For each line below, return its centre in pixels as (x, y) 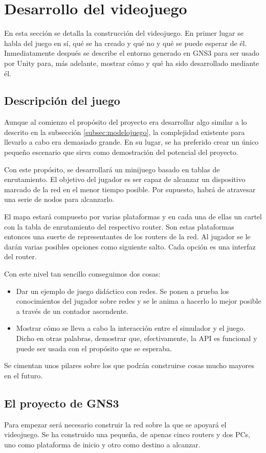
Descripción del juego (62, 100)
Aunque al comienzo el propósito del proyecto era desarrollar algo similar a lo (126, 122)
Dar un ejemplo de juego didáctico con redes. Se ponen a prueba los (123, 291)
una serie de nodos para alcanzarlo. (59, 199)
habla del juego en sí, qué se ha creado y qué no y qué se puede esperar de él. (126, 43)
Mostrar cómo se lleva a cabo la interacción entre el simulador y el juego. (131, 328)
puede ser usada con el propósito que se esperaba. (94, 348)
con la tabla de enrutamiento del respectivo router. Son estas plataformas (119, 226)
